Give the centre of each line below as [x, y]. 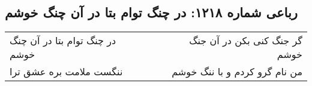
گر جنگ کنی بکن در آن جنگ [246, 41]
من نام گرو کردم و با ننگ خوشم [237, 72]
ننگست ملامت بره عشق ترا [66, 72]
